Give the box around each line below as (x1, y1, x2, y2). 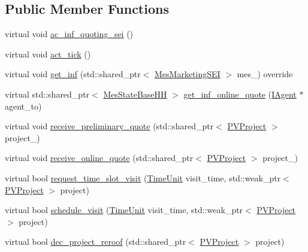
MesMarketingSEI (155, 68, 221, 80)
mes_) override (237, 68, 293, 80)
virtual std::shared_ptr (5, 87, 90, 100)
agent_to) (5, 99, 42, 112)
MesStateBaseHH (103, 87, 167, 100)
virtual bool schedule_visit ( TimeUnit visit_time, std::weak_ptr (5, 204, 243, 216)
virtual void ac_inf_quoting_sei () (5, 28, 134, 40)
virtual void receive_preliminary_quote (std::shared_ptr (5, 120, 214, 132)
